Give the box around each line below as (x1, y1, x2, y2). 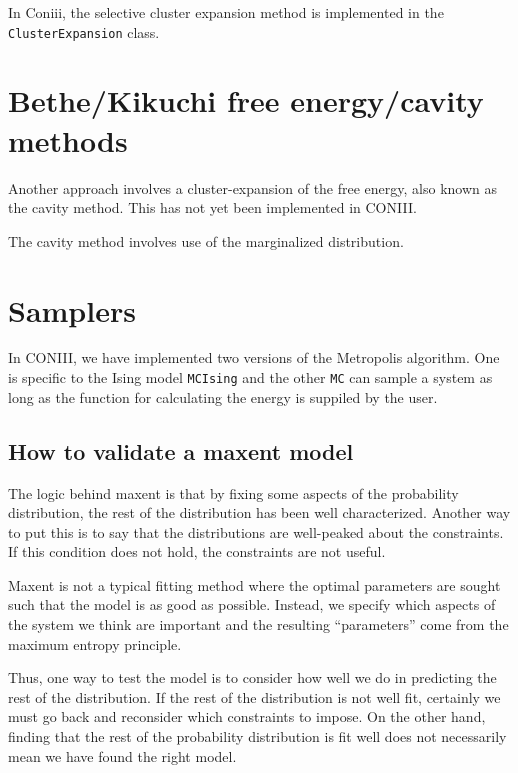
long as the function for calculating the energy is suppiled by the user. (8, 386, 438, 407)
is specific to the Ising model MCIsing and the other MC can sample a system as (8, 367, 493, 388)
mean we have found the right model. (8, 745, 237, 766)
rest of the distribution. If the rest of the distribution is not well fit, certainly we (8, 686, 501, 707)
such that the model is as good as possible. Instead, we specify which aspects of (8, 594, 496, 615)
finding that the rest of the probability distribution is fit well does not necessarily (8, 726, 507, 747)
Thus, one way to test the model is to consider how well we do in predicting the (8, 667, 497, 688)
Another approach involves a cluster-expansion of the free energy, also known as (8, 177, 498, 198)
